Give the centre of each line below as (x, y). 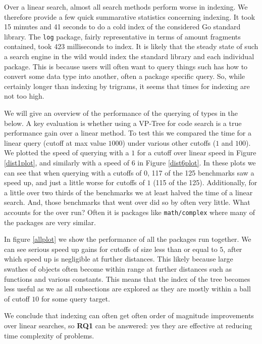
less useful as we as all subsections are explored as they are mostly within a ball (127, 289)
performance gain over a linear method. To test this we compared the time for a (128, 133)
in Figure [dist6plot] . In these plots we (197, 162)
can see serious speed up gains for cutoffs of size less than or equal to (111, 249)
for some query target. (75, 298)
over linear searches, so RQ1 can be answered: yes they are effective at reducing (128, 325)
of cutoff (17, 298)
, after (233, 249)
